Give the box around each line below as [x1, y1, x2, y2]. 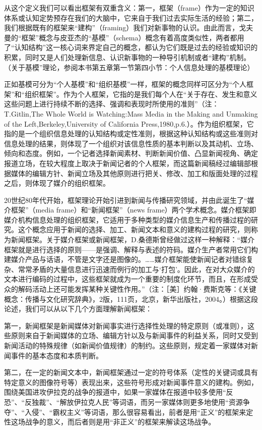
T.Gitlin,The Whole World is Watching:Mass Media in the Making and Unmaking [4, 108, 258, 119]
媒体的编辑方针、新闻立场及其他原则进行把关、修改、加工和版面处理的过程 [11, 168, 258, 178]
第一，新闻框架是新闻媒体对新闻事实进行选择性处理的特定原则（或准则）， [4, 320, 247, 331]
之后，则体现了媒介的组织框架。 [4, 178, 110, 188]
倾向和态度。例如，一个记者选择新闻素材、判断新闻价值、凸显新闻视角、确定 [4, 148, 258, 158]
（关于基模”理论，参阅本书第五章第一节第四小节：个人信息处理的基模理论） [4, 62, 254, 72]
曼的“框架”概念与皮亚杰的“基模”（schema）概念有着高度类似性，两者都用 [4, 32, 244, 42]
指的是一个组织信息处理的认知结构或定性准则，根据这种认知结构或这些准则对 [4, 128, 258, 139]
